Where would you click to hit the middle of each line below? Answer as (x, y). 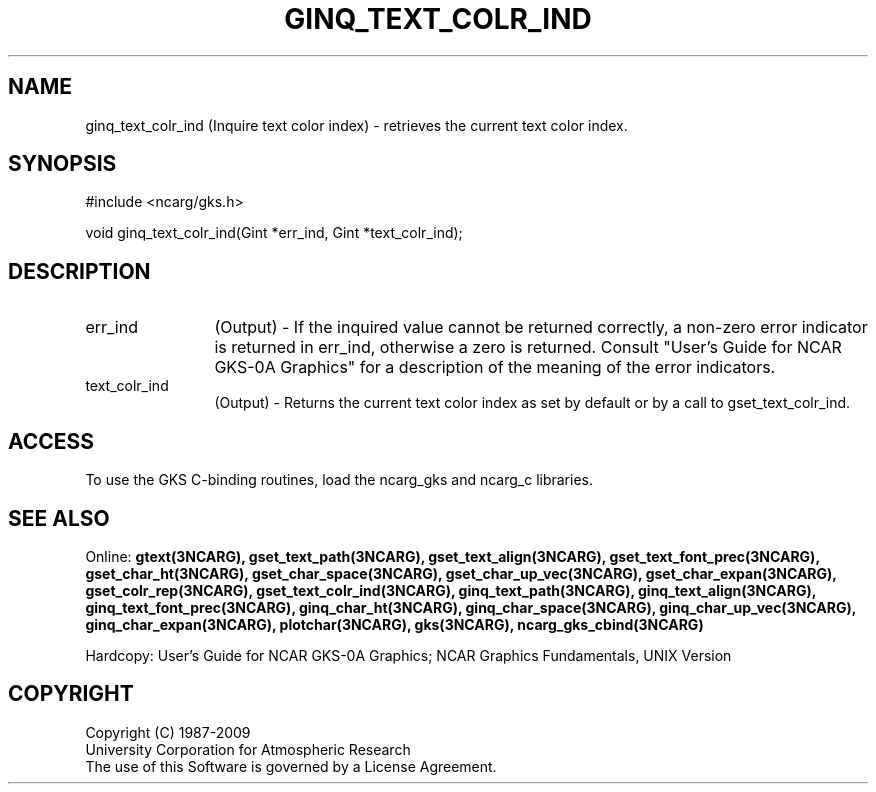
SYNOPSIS (62, 164)
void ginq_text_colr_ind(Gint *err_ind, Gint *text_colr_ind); (274, 233)
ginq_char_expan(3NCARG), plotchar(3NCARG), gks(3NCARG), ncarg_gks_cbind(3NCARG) (394, 624)
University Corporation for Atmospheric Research (248, 749)
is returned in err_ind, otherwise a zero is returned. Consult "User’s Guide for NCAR (528, 347)
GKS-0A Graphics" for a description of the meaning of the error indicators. (495, 367)
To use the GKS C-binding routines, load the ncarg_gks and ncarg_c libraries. (339, 480)
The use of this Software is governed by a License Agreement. (291, 766)
